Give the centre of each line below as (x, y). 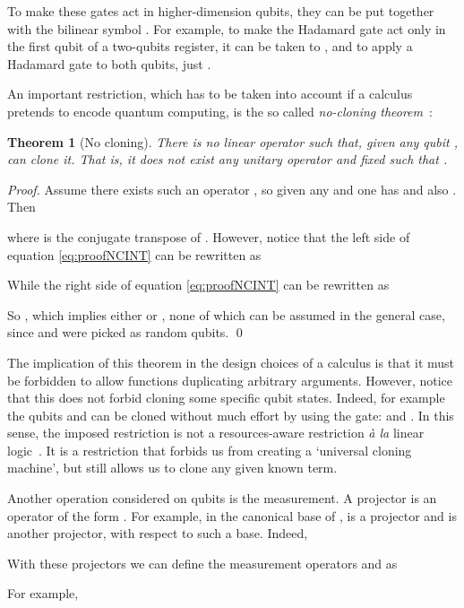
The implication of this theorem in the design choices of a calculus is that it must (231, 362)
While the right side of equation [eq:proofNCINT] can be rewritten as (198, 285)
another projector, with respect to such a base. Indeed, (158, 533)
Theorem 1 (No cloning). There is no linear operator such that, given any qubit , (233, 141)
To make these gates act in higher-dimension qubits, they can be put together (221, 11)
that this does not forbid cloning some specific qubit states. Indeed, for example (226, 398)
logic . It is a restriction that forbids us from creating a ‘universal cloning (210, 450)
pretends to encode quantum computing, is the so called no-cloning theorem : (220, 111)
